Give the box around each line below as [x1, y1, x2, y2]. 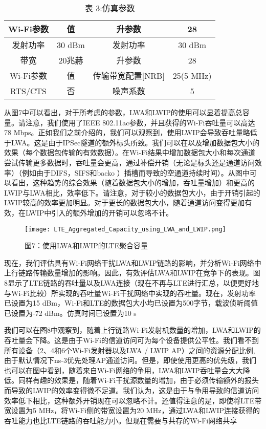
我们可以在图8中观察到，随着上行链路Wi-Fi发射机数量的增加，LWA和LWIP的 [4, 325, 261, 335]
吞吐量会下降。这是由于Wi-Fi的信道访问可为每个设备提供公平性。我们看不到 [4, 334, 259, 345]
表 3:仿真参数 [84, 2, 135, 14]
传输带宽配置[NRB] [93, 70, 165, 81]
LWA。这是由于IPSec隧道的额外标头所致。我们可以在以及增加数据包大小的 [11, 137, 260, 147]
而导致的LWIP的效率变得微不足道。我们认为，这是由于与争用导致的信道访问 [4, 384, 259, 395]
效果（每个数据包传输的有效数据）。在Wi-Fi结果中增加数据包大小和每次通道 [4, 147, 255, 158]
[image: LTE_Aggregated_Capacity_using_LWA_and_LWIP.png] [25, 225, 226, 233]
